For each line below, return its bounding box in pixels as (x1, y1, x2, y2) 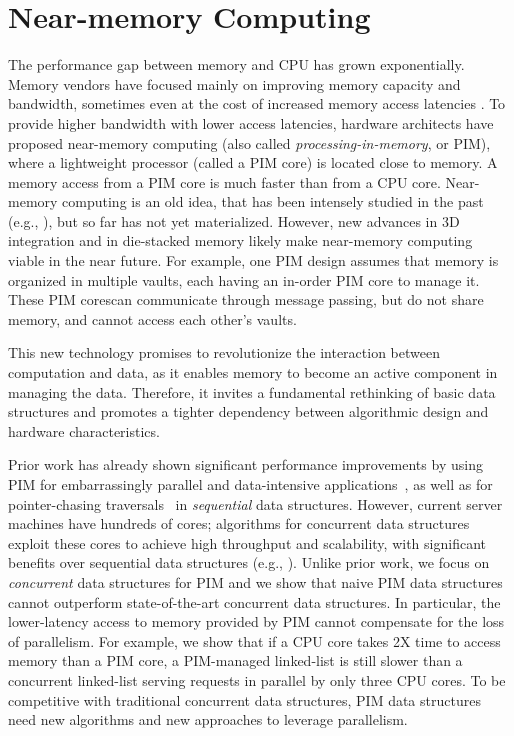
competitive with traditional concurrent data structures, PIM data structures (8, 689, 481, 710)
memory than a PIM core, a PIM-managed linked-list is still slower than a (8, 650, 463, 671)
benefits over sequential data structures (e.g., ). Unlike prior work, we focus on (8, 552, 490, 573)
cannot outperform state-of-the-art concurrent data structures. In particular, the (8, 591, 501, 612)
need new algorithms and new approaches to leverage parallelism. (8, 709, 408, 730)
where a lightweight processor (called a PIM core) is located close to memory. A (8, 152, 498, 173)
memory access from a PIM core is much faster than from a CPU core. (8, 171, 441, 192)
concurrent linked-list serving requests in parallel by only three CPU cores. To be (8, 669, 506, 690)
